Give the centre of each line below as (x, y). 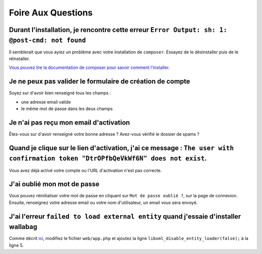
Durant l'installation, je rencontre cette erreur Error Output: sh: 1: (118, 30)
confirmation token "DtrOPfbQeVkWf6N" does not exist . (108, 158)
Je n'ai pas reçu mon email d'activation (70, 122)
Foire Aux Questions (51, 13)
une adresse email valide (46, 102)
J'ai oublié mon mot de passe (54, 184)
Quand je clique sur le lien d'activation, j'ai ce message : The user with (121, 148)
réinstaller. (19, 59)
